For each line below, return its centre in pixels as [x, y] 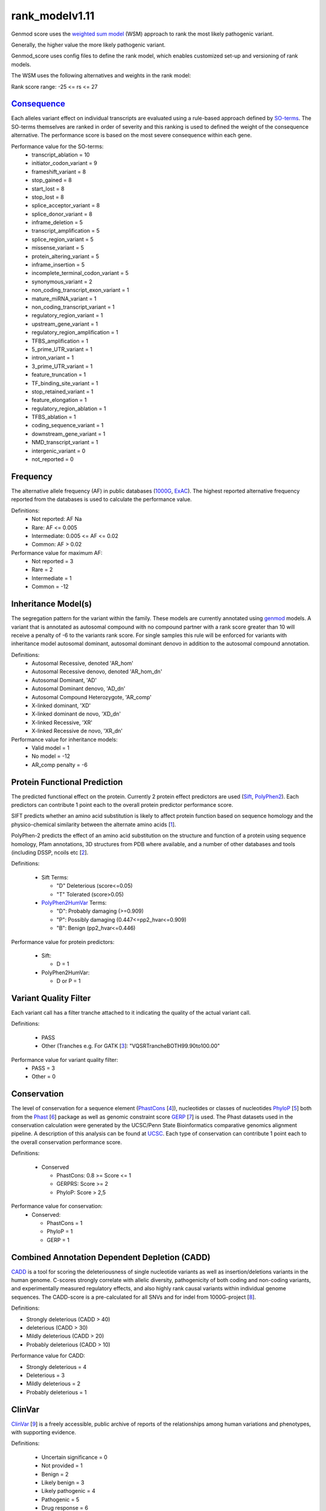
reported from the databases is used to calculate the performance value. [102, 499]
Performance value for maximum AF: [57, 552]
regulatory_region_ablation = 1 [69, 409]
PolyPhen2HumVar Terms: [74, 902]
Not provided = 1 [62, 1466]
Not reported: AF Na [57, 519]
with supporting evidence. [44, 1432]
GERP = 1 [58, 1240]
